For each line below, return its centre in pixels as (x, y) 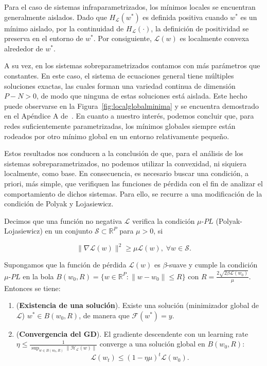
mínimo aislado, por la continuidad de (64, 28)
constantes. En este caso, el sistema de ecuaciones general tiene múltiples (119, 75)
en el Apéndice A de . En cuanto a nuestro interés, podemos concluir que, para (129, 116)
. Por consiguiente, (122, 38)
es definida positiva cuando (185, 17)
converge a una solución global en (152, 344)
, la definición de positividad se (200, 28)
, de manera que (104, 315)
